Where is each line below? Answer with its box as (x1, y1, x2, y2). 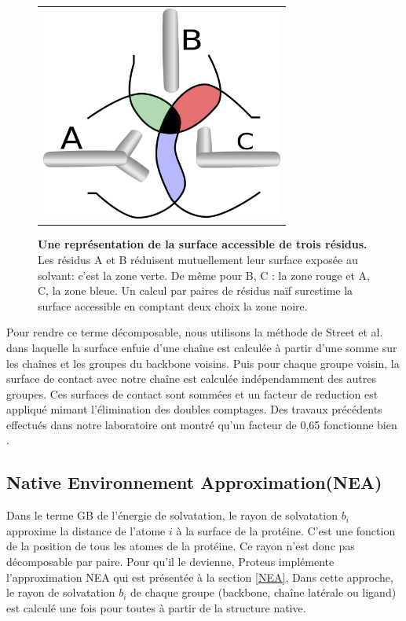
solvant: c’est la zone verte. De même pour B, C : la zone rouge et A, (38, 266, 370, 283)
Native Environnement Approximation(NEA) (6, 470, 382, 494)
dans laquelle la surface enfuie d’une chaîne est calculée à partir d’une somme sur (6, 339, 397, 355)
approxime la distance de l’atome (6, 522, 166, 538)
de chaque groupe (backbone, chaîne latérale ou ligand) (130, 584, 397, 601)
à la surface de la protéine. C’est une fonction (176, 522, 396, 538)
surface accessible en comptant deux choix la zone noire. (38, 297, 308, 314)
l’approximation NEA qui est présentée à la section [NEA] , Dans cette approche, (6, 568, 393, 585)
